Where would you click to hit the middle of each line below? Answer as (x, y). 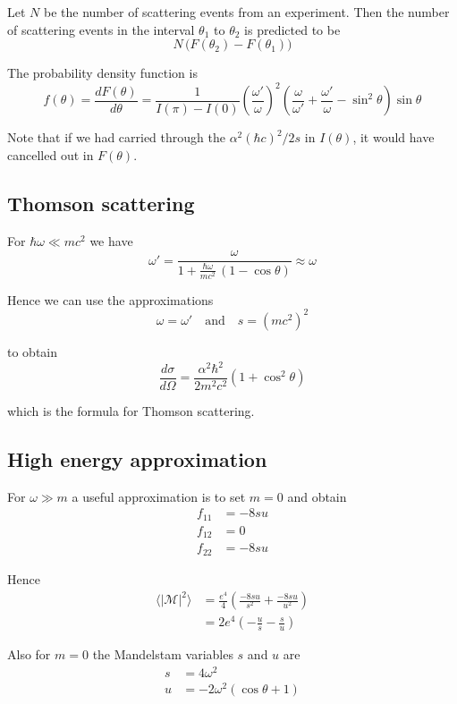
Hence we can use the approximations (110, 299)
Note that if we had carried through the (116, 137)
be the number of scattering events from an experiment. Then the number (246, 12)
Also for (29, 654)
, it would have (394, 137)
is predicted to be (292, 29)
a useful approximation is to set (159, 496)
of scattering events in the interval (101, 29)
